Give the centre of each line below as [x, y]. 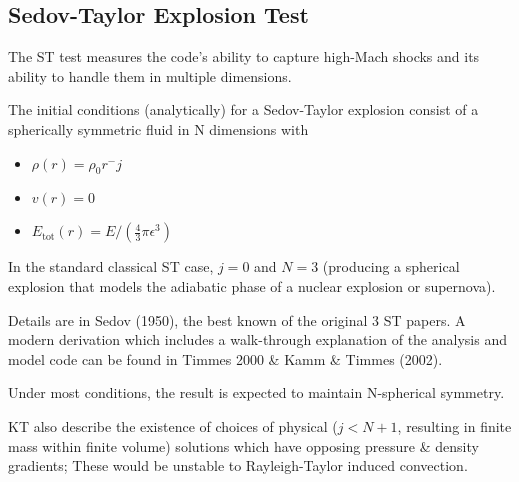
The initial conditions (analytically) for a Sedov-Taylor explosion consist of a [243, 109]
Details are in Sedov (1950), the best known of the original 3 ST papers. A [237, 319]
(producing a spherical [391, 266]
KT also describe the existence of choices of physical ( [173, 425]
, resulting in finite [454, 425]
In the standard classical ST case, [111, 266]
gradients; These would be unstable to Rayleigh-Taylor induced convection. [238, 465]
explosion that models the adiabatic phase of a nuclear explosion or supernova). [252, 285]
